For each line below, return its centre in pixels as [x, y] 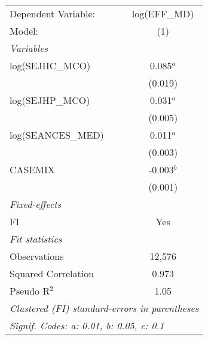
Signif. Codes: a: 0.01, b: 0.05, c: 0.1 [87, 325]
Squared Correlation [52, 273]
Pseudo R [30, 291]
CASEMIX [32, 169]
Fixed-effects [36, 204]
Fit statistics [36, 239]
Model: [24, 31]
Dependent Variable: [52, 13]
